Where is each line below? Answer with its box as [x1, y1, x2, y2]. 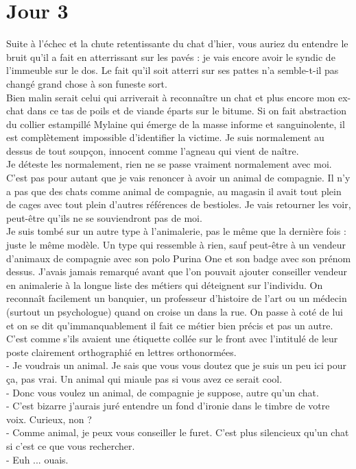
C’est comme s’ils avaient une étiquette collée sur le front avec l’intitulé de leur [6, 331, 338, 346]
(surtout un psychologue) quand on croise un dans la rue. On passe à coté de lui [6, 305, 343, 318]
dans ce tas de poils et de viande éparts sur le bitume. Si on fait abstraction [27, 103, 347, 118]
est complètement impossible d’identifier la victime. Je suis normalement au [6, 130, 324, 144]
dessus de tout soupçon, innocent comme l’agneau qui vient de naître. [6, 143, 299, 157]
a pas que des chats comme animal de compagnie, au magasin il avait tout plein [6, 183, 342, 198]
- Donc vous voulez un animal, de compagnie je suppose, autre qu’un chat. [6, 385, 319, 399]
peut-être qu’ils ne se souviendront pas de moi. [6, 210, 202, 225]
